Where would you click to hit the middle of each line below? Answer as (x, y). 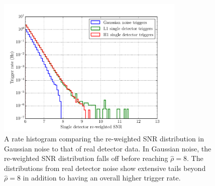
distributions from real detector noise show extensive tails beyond (105, 168)
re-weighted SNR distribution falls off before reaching (86, 158)
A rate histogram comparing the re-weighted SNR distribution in (104, 138)
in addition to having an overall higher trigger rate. (102, 178)
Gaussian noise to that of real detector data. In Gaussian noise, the (108, 148)
